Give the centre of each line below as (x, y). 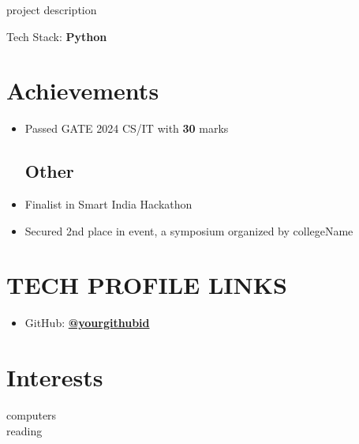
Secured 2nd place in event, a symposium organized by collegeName (189, 230)
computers (32, 415)
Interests (55, 377)
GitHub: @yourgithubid (87, 323)
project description (52, 9)
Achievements (83, 90)
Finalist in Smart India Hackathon (108, 204)
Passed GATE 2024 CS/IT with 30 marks (127, 128)
